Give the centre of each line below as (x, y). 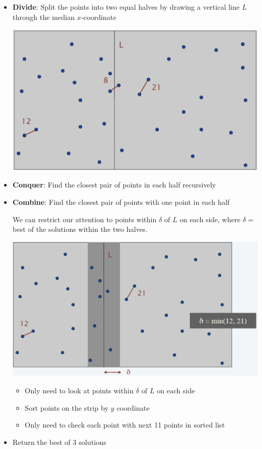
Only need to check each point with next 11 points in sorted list (125, 425)
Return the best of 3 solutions (59, 442)
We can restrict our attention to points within (85, 219)
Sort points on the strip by (67, 407)
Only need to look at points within (79, 390)
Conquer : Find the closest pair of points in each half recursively (114, 185)
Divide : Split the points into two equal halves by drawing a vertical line (126, 7)
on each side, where (210, 219)
